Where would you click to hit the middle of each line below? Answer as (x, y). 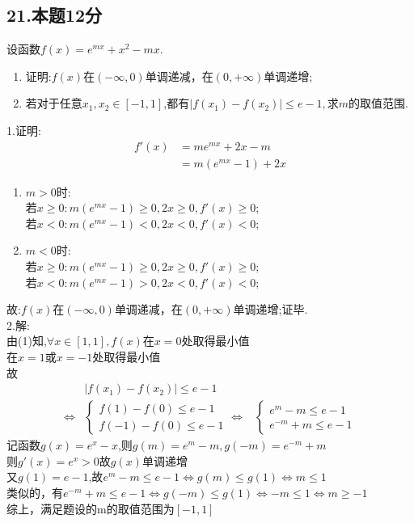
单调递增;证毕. (270, 309)
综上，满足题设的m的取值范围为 (91, 508)
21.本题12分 (54, 15)
